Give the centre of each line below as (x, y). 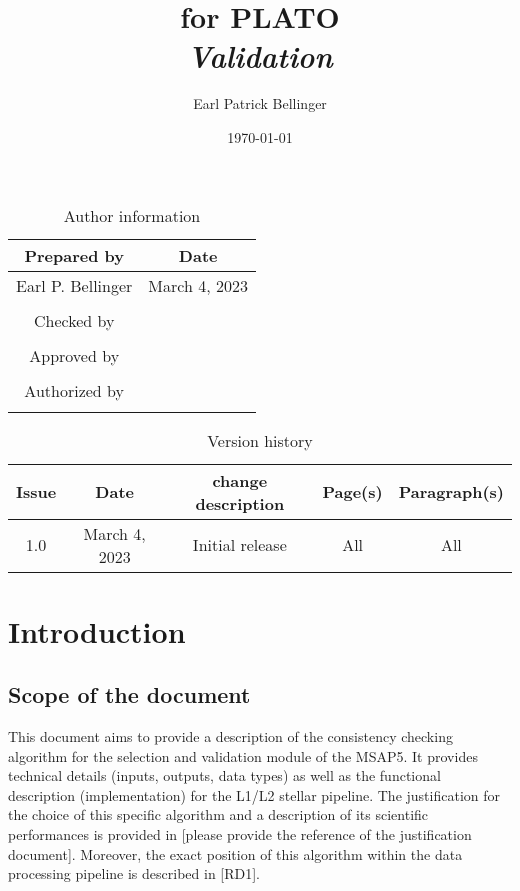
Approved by (74, 355)
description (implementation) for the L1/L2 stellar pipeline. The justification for (254, 794)
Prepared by (74, 255)
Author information (132, 215)
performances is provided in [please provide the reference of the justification (240, 834)
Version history (260, 440)
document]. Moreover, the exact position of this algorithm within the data (235, 853)
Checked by (74, 320)
